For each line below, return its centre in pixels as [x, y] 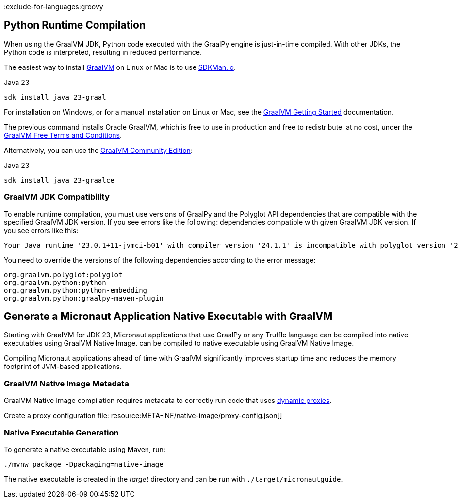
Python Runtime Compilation [75, 25]
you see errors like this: [41, 230]
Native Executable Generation [61, 432]
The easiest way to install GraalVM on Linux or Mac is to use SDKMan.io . [120, 67]
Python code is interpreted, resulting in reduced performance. [103, 52]
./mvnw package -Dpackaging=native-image [84, 464]
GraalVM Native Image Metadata [66, 383]
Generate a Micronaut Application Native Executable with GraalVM [168, 317]
